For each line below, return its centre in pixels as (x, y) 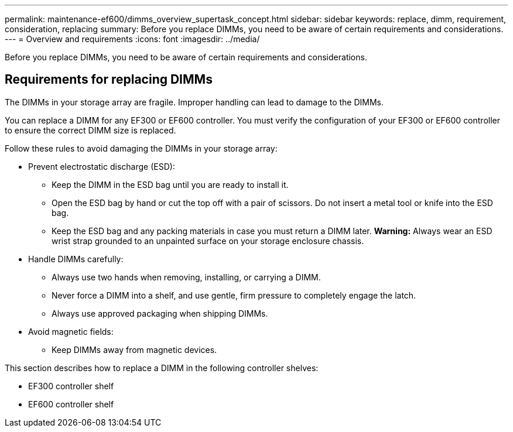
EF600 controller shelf (71, 404)
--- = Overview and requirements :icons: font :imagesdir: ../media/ (132, 39)
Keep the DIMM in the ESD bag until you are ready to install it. (170, 184)
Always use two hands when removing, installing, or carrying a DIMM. (186, 277)
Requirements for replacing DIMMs (109, 80)
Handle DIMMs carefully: (76, 259)
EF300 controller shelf (71, 386)
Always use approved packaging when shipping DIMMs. (160, 313)
